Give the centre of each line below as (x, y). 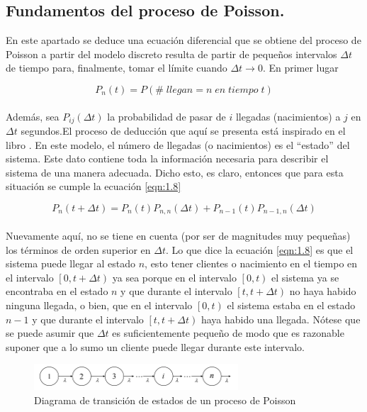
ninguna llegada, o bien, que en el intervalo (99, 305)
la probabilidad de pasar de (166, 116)
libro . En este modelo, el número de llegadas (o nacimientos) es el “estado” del (178, 144)
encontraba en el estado (57, 291)
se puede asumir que (50, 333)
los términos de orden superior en (78, 249)
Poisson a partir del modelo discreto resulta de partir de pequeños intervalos (171, 54)
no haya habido (323, 291)
